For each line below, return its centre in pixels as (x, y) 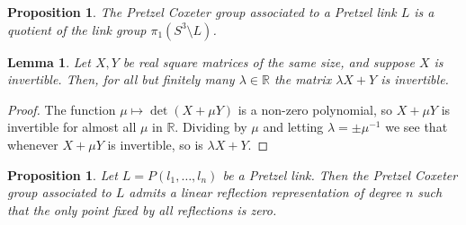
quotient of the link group (77, 29)
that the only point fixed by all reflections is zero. (142, 209)
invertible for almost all (72, 127)
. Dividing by (211, 127)
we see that (417, 127)
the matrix (303, 79)
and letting (293, 127)
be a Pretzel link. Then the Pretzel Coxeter (340, 174)
